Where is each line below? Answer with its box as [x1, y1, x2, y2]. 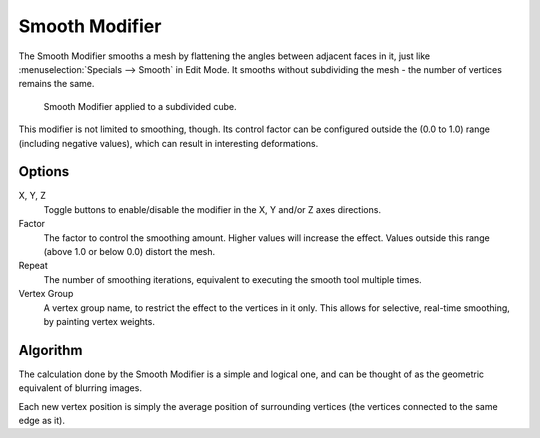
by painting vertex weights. [43, 315, 155, 327]
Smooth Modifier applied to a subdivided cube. [43, 100, 237, 112]
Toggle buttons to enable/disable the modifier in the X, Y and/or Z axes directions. [43, 203, 382, 215]
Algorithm [18, 341, 83, 359]
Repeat [18, 260, 49, 272]
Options [18, 163, 70, 180]
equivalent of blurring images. [18, 382, 142, 394]
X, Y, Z [18, 190, 47, 202]
